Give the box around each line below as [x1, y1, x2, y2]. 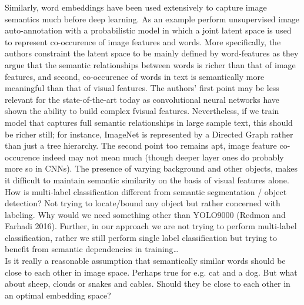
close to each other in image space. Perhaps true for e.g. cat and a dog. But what [5, 266, 298, 278]
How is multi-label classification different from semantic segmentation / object [5, 185, 287, 197]
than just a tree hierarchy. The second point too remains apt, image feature [5, 139, 277, 152]
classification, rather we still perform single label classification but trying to [5, 231, 278, 243]
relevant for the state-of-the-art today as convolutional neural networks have [5, 93, 280, 105]
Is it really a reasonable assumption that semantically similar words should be [5, 254, 286, 267]
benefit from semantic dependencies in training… [5, 243, 179, 255]
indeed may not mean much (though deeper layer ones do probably [42, 150, 284, 163]
